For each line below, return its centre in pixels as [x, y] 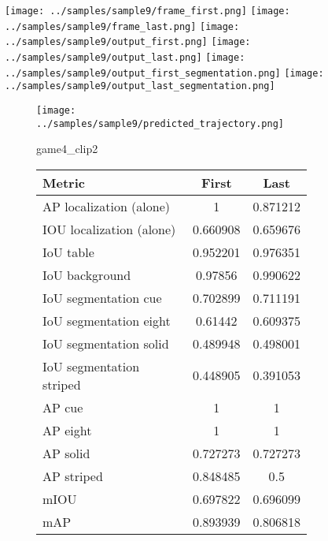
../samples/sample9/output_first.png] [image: [128, 42]
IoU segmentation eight [107, 320]
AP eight [67, 430]
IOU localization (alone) [109, 229]
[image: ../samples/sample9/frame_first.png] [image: [147, 11]
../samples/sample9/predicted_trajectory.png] [160, 123]
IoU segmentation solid [106, 343]
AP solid [66, 453]
